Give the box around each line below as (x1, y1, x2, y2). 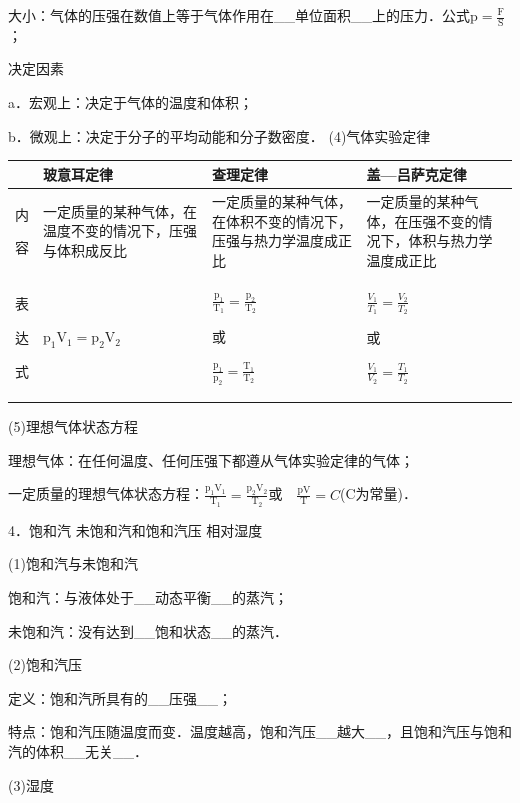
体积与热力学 (408, 230, 493, 251)
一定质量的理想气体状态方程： (8, 483, 204, 504)
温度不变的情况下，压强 (43, 220, 197, 241)
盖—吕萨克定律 (366, 163, 467, 184)
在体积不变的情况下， (212, 210, 353, 231)
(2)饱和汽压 (8, 654, 82, 675)
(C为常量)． (339, 483, 417, 504)
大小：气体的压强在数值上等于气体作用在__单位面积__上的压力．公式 (8, 5, 470, 25)
